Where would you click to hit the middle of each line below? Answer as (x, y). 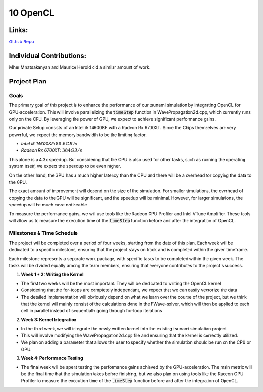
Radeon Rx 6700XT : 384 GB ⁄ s (52, 150)
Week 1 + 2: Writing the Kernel (52, 274)
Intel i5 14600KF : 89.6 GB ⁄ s (49, 144)
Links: (19, 30)
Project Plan (28, 81)
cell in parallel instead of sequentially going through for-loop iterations (92, 310)
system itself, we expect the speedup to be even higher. (65, 166)
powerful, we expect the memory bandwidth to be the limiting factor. (78, 135)
